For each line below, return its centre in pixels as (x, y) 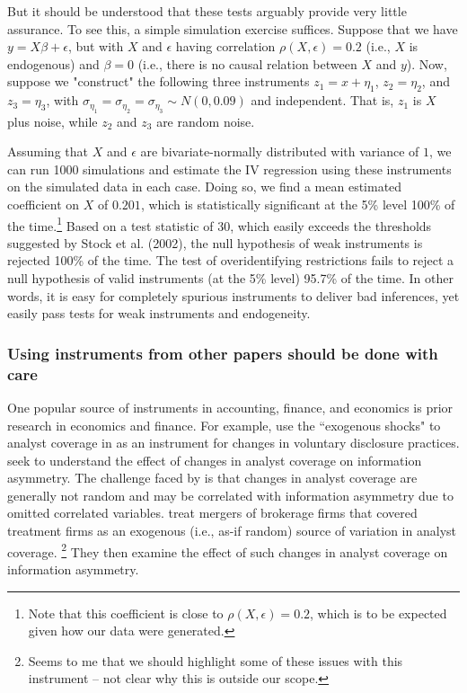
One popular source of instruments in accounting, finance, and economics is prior (230, 407)
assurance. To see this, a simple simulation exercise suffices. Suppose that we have (233, 28)
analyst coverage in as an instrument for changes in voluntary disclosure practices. (233, 443)
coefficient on (44, 204)
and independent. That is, (322, 100)
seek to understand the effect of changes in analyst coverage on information (215, 460)
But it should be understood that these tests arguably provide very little (207, 11)
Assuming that (48, 151)
